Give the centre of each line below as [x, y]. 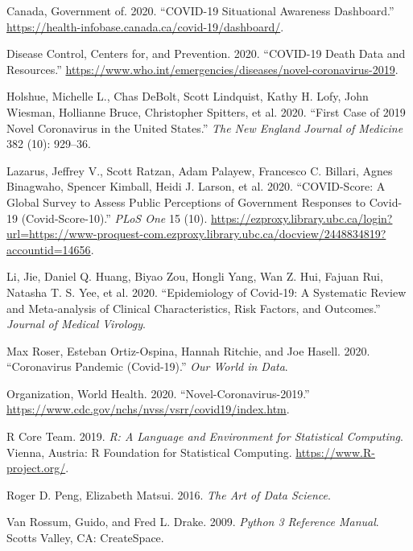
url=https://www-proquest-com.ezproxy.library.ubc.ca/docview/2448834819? [196, 234]
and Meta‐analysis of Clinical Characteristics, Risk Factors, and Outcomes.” [194, 308]
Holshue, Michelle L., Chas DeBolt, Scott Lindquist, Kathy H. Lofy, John [188, 96]
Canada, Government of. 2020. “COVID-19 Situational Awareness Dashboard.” [200, 10]
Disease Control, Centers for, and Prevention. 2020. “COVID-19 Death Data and [206, 53]
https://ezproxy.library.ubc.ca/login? [302, 218]
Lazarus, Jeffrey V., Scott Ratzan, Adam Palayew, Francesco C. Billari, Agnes [200, 170]
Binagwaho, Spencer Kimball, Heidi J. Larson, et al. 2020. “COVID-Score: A [196, 186]
